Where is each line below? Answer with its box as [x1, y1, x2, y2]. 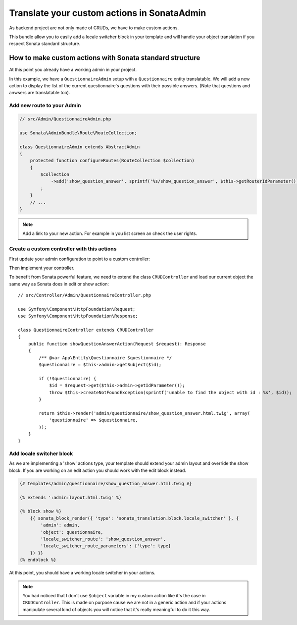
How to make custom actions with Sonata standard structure [9, 54, 200, 62]
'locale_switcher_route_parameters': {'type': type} [40, 543, 171, 549]
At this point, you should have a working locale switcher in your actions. [9, 570, 156, 576]
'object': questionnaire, [40, 529, 103, 535]
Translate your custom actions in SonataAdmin [9, 7, 206, 18]
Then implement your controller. [9, 265, 75, 271]
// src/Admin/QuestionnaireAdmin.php [19, 116, 111, 121]
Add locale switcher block [9, 450, 73, 457]
